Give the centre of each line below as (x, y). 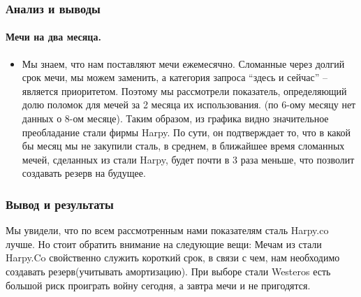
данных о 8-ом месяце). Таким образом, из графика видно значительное (175, 118)
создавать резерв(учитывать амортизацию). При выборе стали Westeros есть (168, 271)
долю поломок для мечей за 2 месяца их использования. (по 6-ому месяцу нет (189, 104)
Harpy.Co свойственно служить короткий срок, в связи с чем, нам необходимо (173, 258)
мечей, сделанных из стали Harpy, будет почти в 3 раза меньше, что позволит (188, 159)
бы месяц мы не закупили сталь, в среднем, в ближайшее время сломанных (183, 146)
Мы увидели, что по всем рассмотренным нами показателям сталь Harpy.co (167, 230)
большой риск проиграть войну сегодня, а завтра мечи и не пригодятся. (158, 285)
